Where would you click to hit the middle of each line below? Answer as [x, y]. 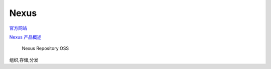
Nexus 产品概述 [25, 37]
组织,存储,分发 [24, 59]
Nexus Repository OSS [45, 48]
